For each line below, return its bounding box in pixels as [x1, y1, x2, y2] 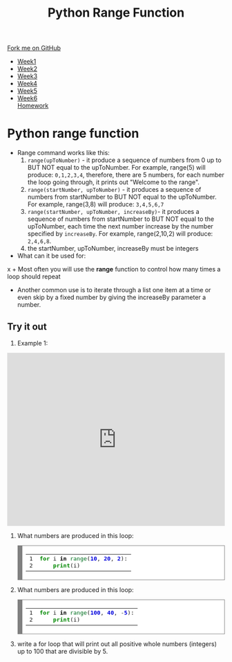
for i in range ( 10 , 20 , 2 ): [39, 555, 128, 562]
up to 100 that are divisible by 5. [17, 647, 108, 656]
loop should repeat [7, 272, 61, 281]
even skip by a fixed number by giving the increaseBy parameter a [17, 293, 206, 302]
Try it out [7, 321, 47, 332]
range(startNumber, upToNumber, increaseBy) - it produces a [27, 208, 200, 216]
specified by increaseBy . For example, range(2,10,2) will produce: [27, 230, 213, 238]
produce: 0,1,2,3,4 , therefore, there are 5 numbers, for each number [27, 171, 224, 179]
